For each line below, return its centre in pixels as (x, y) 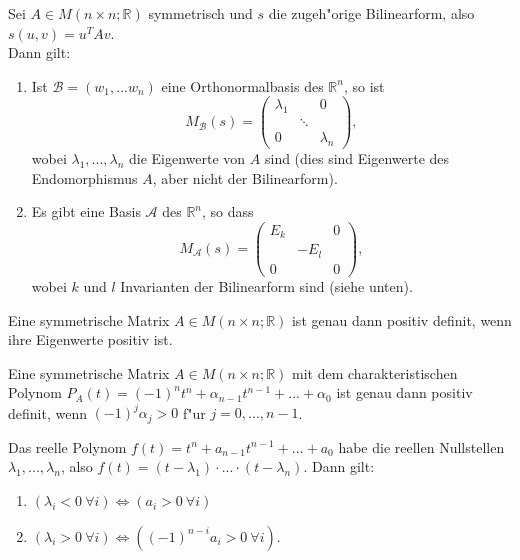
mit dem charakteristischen (374, 372)
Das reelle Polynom (67, 446)
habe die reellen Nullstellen (421, 446)
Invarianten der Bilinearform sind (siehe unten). (266, 285)
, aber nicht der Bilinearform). (245, 177)
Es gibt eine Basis (86, 211)
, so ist (364, 85)
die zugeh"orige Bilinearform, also (371, 13)
